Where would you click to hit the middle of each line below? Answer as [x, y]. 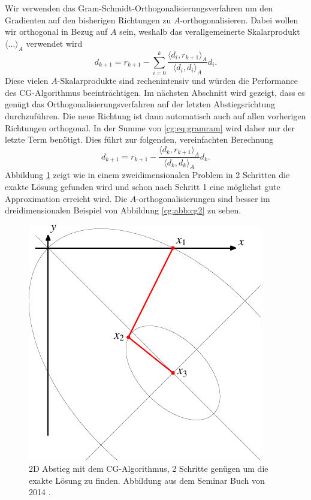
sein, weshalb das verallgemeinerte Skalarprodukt [210, 31]
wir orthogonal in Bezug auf [56, 31]
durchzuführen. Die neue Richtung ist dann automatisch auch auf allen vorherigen [155, 115]
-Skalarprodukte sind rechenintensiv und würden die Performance [177, 81]
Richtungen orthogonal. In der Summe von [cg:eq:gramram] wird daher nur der [150, 127]
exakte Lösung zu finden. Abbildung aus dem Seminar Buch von [147, 480]
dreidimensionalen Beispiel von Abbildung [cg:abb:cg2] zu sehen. [123, 210]
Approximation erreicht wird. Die [66, 198]
